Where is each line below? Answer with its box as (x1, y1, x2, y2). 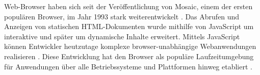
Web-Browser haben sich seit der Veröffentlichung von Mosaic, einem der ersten (4, 1, 253, 11)
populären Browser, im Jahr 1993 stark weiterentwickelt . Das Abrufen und (4, 11, 240, 21)
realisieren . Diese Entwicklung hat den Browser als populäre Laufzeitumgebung (4, 51, 254, 61)
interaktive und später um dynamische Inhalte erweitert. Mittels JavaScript (4, 31, 240, 41)
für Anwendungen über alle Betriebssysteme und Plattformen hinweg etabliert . (4, 61, 252, 71)
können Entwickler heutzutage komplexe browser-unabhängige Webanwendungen (4, 41, 256, 52)
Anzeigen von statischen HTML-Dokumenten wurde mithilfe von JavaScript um (4, 21, 254, 32)
